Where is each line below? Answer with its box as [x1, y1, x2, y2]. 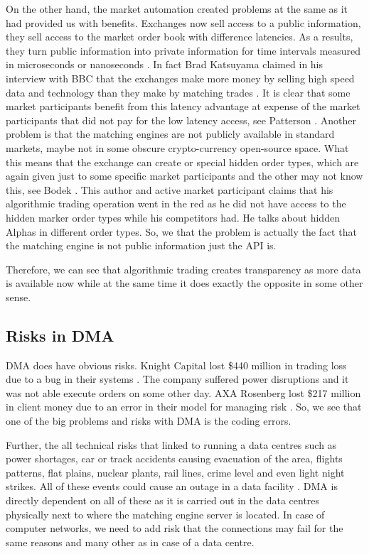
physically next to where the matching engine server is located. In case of [6, 506, 325, 521]
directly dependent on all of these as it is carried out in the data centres [6, 493, 320, 508]
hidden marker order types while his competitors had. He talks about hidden [6, 210, 340, 224]
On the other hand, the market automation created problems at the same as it [6, 1, 348, 16]
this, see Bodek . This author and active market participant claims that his [6, 182, 333, 197]
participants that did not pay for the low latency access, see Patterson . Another [6, 112, 357, 127]
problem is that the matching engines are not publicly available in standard [6, 126, 335, 141]
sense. [6, 289, 31, 304]
